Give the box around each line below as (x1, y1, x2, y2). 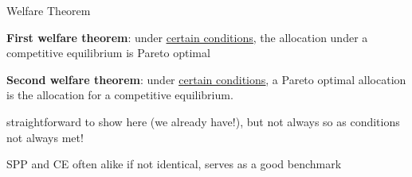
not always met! (6, 129, 84, 145)
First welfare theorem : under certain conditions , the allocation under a (6, 29, 368, 45)
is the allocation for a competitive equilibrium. (6, 87, 233, 103)
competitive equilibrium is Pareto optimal (6, 44, 210, 61)
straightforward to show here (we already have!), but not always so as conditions (6, 113, 400, 129)
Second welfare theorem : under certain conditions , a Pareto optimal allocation (6, 71, 406, 87)
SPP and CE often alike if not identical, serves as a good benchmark (6, 156, 342, 172)
